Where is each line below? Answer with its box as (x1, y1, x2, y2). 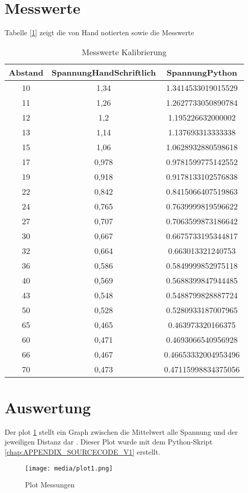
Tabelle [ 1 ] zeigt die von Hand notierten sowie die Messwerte (5, 27, 194, 38)
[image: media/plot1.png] (25, 464, 113, 472)
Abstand (9, 66, 43, 78)
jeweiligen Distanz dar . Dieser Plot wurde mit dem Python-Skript (5, 436, 213, 447)
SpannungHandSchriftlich (51, 66, 156, 78)
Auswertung (5, 396, 91, 417)
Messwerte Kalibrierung (82, 45, 167, 58)
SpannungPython (166, 66, 237, 78)
